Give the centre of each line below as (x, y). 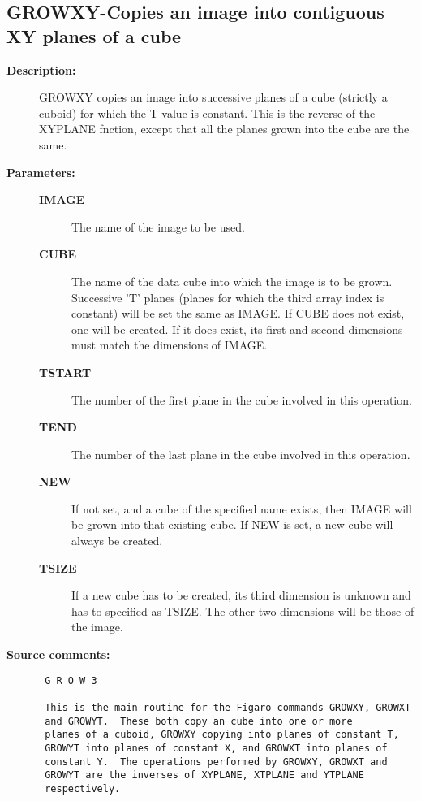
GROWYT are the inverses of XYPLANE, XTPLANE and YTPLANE (204, 775)
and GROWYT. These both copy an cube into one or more (199, 721)
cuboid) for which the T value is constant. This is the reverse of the (207, 113)
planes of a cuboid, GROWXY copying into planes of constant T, (222, 735)
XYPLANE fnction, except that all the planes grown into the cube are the (224, 129)
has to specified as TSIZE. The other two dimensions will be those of (243, 610)
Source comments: (58, 654)
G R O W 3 (71, 680)
